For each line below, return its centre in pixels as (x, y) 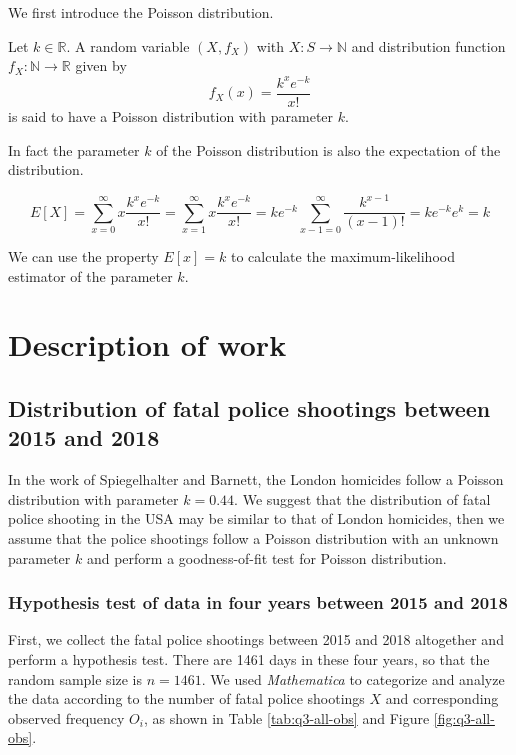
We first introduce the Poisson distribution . (141, 12)
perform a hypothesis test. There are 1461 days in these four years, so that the (249, 658)
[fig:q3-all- (464, 717)
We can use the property (83, 256)
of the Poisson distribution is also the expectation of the (328, 149)
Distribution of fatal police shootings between (249, 407)
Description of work (147, 344)
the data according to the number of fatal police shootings (186, 698)
